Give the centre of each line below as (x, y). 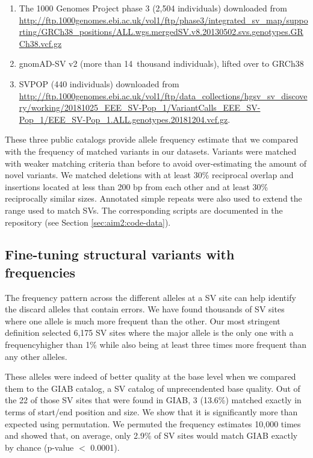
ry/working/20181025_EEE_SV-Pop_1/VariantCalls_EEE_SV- (140, 107)
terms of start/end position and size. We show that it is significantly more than (151, 412)
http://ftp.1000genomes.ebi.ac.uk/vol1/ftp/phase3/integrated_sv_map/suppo (163, 20)
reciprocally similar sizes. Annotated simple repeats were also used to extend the (153, 198)
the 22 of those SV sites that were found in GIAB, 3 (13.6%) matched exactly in (153, 400)
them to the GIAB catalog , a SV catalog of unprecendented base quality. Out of (153, 388)
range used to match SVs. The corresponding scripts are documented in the (144, 210)
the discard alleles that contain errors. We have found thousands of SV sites (145, 309)
